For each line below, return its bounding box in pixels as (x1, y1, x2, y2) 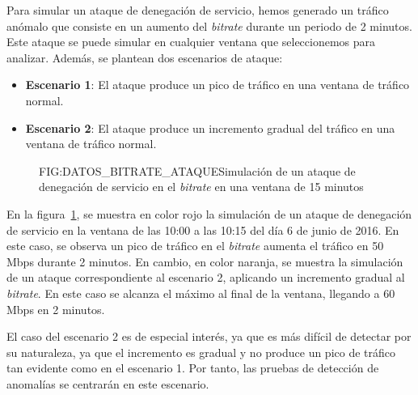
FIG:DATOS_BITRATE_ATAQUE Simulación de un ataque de (39, 162, 356, 179)
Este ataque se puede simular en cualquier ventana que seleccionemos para (6, 33, 376, 50)
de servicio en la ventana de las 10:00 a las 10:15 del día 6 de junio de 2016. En (6, 221, 399, 238)
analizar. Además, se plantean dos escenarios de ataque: (6, 49, 283, 66)
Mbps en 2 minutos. (6, 300, 105, 317)
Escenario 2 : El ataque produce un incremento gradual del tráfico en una (25, 119, 395, 136)
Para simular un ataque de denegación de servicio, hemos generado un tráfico (6, 2, 389, 18)
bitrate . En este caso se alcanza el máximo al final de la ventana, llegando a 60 (6, 284, 395, 301)
